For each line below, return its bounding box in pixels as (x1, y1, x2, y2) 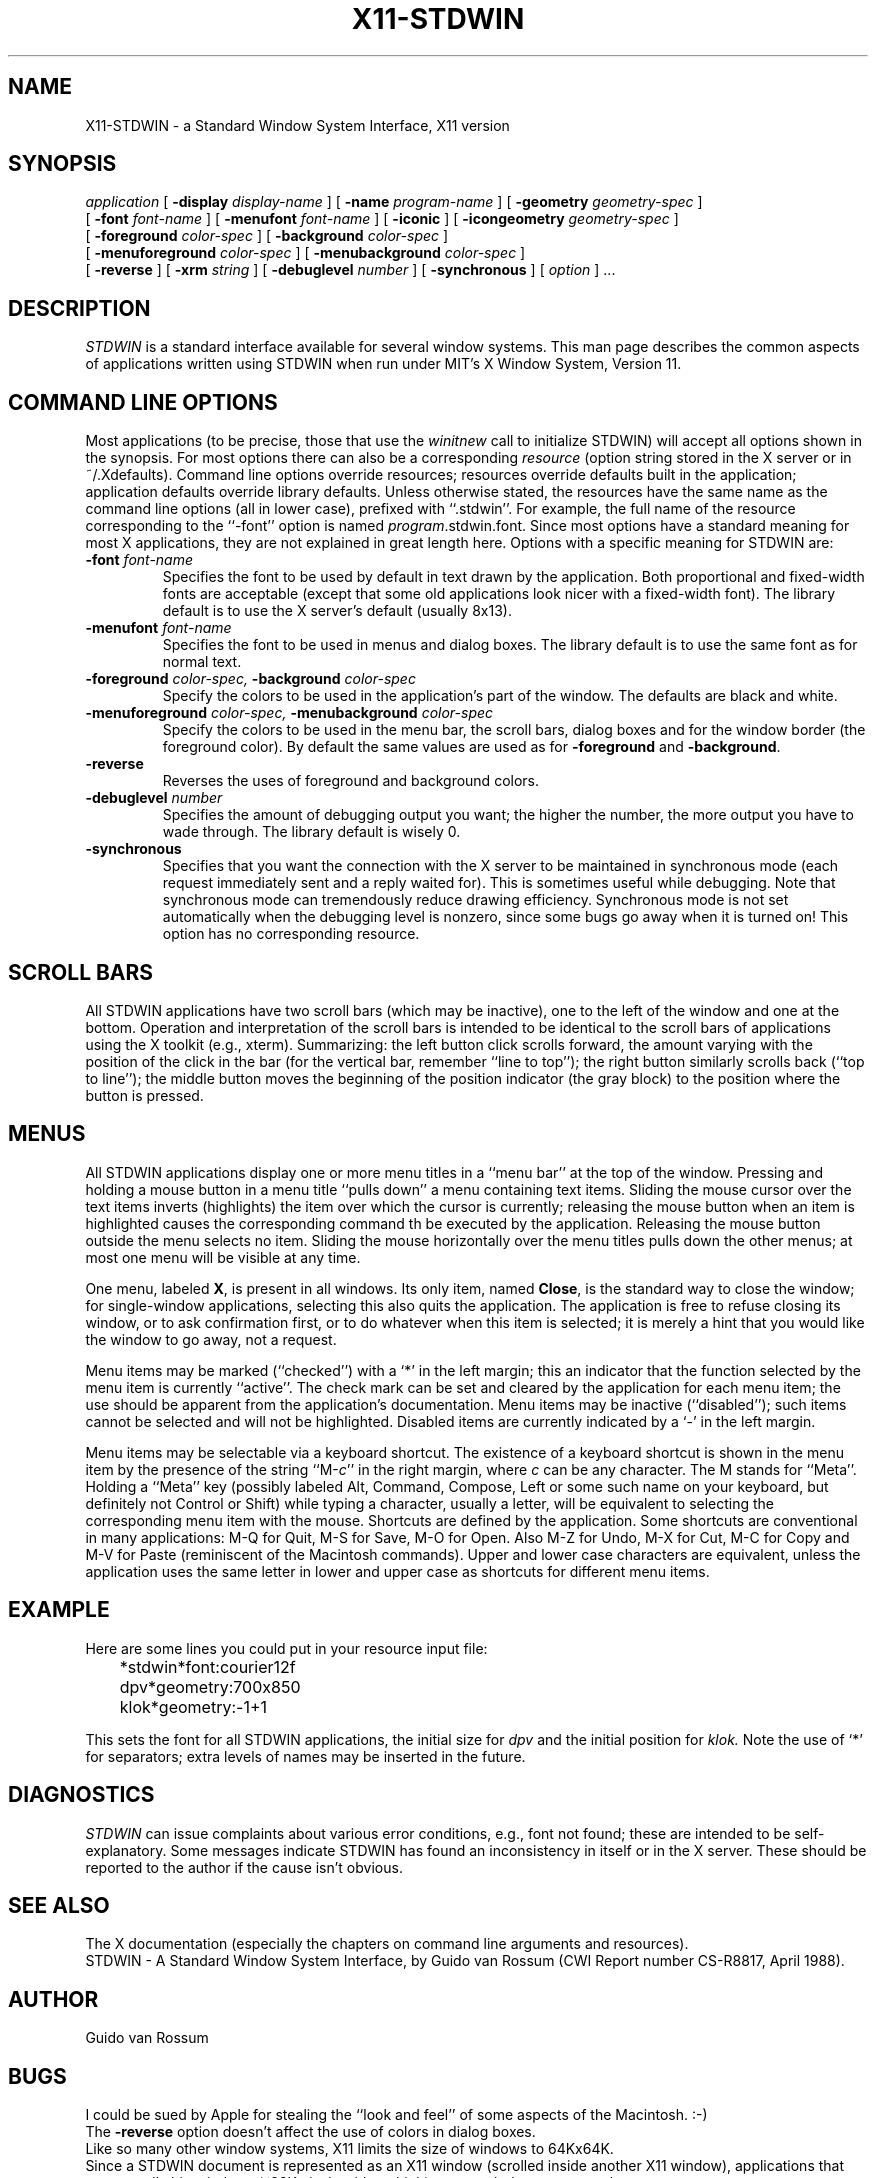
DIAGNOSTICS (8, 1782, 155, 1808)
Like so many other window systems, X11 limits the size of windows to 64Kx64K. (85, 2140, 614, 2158)
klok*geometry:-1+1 (119, 1696, 267, 1717)
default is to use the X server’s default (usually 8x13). (162, 602, 512, 620)
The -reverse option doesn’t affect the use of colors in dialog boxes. (85, 2123, 536, 2141)
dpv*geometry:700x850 (119, 1676, 301, 1697)
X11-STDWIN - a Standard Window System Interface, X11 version (85, 116, 510, 134)
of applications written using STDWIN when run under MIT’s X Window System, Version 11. (85, 355, 682, 373)
